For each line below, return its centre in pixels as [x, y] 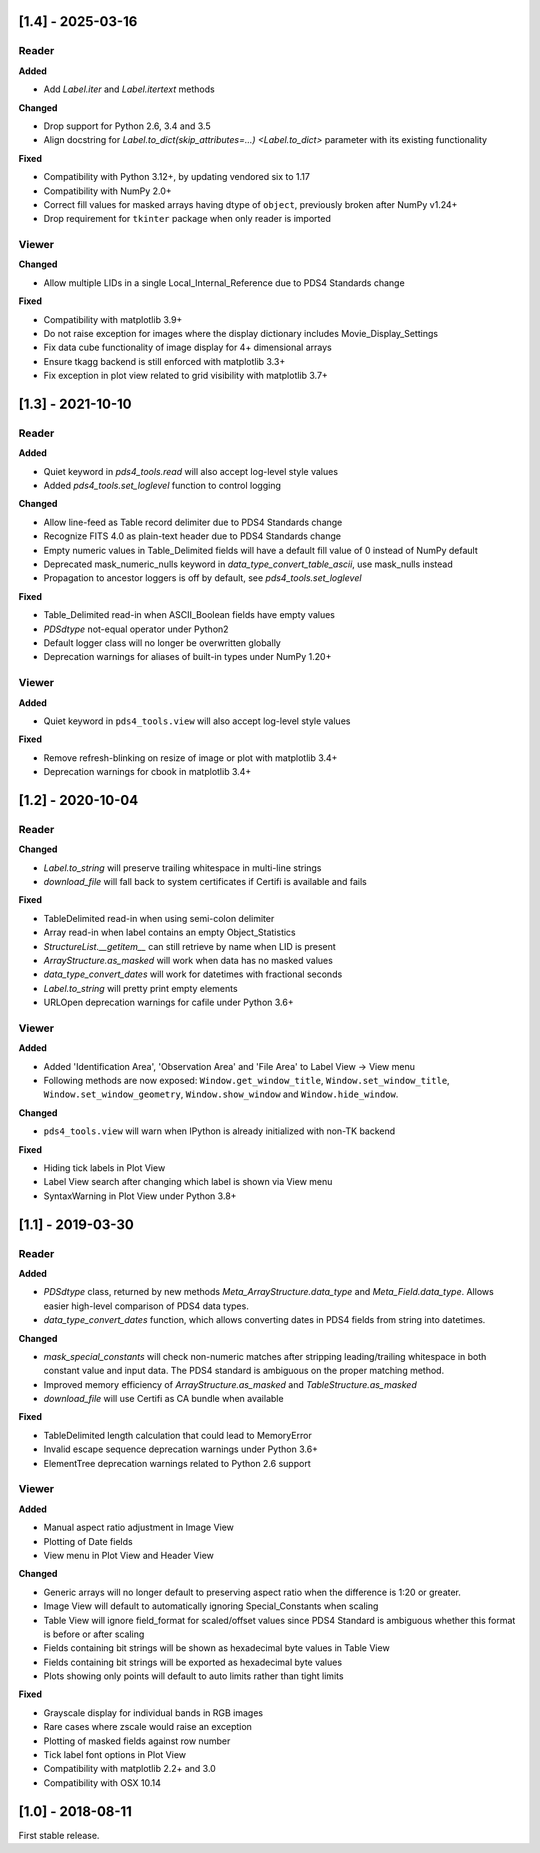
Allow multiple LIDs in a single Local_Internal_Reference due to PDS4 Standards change [224, 282]
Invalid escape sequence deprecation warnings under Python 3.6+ [181, 1449]
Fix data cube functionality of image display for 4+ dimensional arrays [187, 347]
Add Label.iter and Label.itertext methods [129, 89]
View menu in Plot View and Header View [129, 1555]
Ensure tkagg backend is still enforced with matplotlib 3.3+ [164, 361]
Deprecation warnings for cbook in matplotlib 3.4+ [147, 772]
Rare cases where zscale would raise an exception [147, 1727]
